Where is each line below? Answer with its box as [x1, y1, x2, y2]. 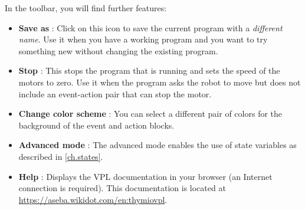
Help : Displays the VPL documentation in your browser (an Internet [18, 170, 273, 182]
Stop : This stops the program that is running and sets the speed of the [18, 64, 280, 77]
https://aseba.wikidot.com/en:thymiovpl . [18, 193, 168, 205]
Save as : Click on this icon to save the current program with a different [18, 21, 283, 34]
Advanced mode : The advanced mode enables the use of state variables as [18, 139, 297, 151]
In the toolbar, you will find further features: [5, 2, 167, 14]
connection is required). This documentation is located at [18, 182, 226, 194]
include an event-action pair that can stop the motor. [18, 87, 212, 100]
